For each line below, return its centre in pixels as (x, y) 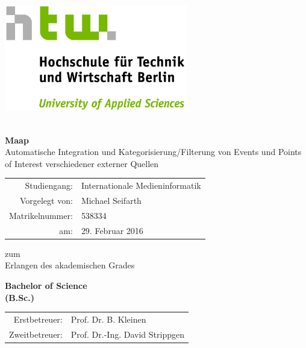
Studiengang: (49, 185)
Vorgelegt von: (46, 200)
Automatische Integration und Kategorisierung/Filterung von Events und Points (153, 152)
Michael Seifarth (111, 200)
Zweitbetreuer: (36, 334)
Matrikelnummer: (41, 215)
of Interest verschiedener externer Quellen (82, 163)
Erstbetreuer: (38, 319)
